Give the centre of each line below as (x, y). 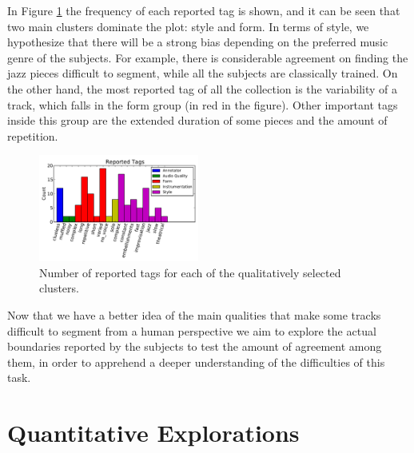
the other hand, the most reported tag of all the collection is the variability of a (202, 88)
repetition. (33, 135)
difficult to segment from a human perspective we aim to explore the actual (192, 330)
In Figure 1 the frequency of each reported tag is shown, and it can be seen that (204, 10)
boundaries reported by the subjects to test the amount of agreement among (195, 346)
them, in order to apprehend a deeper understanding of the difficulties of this (196, 362)
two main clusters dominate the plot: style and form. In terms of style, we (188, 26)
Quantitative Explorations (153, 433)
